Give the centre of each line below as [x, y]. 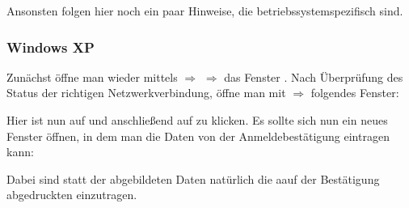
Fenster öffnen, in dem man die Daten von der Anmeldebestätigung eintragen [198, 136]
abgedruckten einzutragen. [72, 195]
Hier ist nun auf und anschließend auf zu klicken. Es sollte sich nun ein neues [197, 120]
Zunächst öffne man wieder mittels [92, 76]
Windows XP [51, 47]
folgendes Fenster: [355, 93]
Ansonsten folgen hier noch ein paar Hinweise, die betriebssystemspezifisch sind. [205, 11]
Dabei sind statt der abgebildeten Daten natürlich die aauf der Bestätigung [193, 178]
